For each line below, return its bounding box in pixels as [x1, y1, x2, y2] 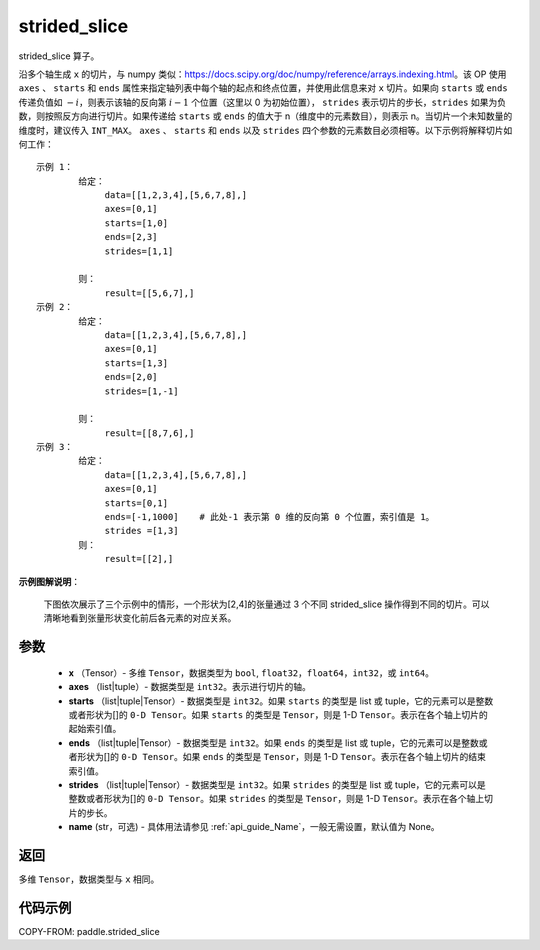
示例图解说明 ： [18, 575, 80, 587]
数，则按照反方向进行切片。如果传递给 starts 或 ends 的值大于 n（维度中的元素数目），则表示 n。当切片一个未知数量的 [18, 110, 513, 122]
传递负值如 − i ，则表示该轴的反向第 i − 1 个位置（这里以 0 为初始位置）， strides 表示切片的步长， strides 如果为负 [18, 96, 507, 108]
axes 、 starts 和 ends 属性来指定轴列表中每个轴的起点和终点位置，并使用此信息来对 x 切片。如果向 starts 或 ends [18, 82, 509, 94]
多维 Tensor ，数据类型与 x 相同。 [18, 873, 160, 885]
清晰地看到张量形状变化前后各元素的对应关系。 [43, 612, 237, 624]
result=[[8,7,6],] [104, 427, 195, 439]
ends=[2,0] [104, 371, 158, 383]
